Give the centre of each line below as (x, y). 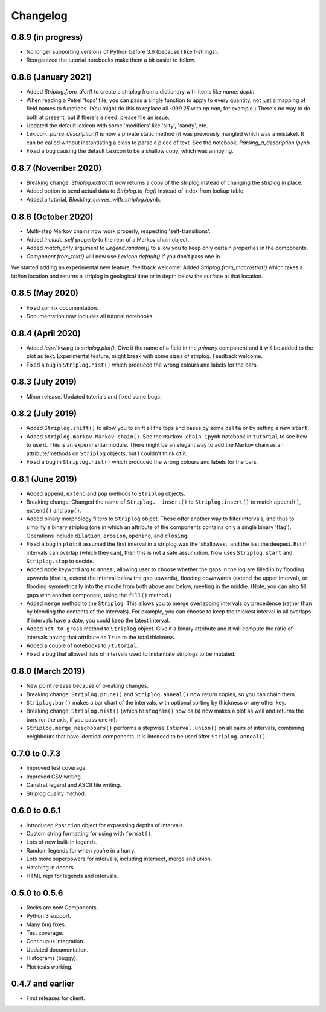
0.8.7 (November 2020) (56, 168)
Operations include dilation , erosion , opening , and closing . (107, 536)
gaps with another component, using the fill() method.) (99, 595)
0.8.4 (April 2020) (46, 333)
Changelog (39, 16)
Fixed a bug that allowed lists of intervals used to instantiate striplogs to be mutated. (131, 654)
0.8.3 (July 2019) (44, 382)
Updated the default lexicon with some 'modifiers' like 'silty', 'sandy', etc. (117, 125)
